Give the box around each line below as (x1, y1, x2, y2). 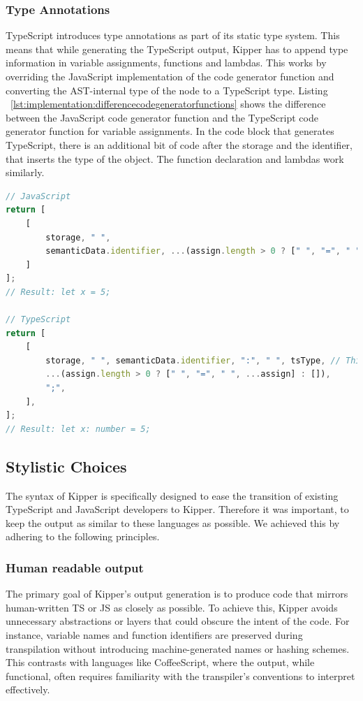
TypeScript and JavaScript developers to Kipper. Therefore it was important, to (6, 502, 349, 516)
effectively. (6, 682, 50, 697)
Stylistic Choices (6, 455, 127, 477)
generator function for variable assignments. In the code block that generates (6, 124, 334, 138)
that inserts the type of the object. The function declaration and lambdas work (6, 151, 344, 166)
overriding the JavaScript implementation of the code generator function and (6, 69, 334, 83)
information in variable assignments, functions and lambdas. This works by (6, 55, 327, 70)
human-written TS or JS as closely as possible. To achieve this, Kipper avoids (6, 600, 338, 614)
